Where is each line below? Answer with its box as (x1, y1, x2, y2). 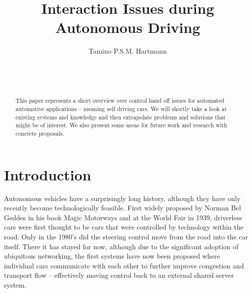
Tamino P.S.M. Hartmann (88, 46, 167, 56)
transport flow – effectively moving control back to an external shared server (4, 270, 234, 280)
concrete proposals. (15, 129, 64, 138)
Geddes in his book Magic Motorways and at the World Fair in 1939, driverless (4, 212, 242, 222)
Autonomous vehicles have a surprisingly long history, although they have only (4, 193, 241, 203)
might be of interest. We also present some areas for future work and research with (15, 121, 227, 129)
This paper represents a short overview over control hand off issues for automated (15, 96, 224, 105)
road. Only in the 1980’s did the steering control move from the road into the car (4, 232, 248, 242)
